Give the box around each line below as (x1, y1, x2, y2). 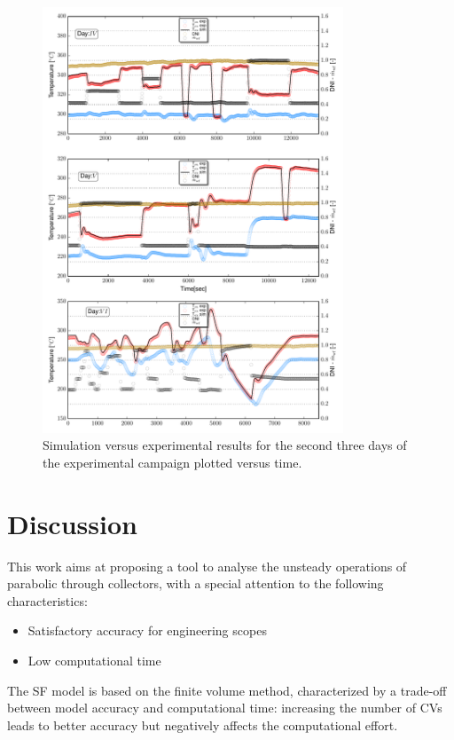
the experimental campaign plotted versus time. (43, 453, 302, 471)
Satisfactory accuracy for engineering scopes (27, 621, 267, 640)
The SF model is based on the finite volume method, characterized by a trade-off (7, 681, 447, 699)
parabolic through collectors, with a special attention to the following (7, 574, 384, 593)
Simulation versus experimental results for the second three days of (43, 436, 407, 454)
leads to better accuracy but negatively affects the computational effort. (7, 715, 398, 734)
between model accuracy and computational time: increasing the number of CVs (7, 698, 442, 717)
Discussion (7, 505, 137, 541)
